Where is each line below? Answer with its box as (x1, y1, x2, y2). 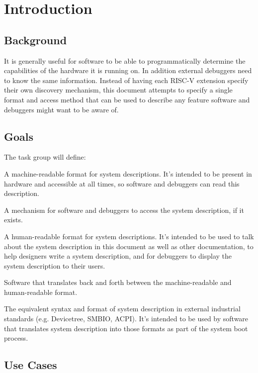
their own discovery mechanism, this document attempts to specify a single (4, 85, 233, 95)
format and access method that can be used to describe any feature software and (4, 94, 250, 104)
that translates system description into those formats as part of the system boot (4, 323, 248, 333)
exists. (4, 214, 23, 225)
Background (4, 32, 67, 47)
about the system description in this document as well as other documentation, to (4, 241, 254, 251)
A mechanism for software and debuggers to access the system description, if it (4, 204, 244, 215)
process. (4, 333, 28, 343)
